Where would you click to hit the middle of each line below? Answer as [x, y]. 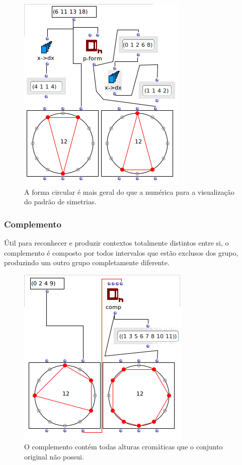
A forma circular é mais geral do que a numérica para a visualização [129, 191]
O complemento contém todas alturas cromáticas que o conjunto [124, 447]
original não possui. [54, 456]
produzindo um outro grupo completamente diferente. [87, 262]
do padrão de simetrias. [60, 202]
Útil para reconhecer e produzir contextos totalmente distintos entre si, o [116, 243]
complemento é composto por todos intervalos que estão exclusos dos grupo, [121, 252]
